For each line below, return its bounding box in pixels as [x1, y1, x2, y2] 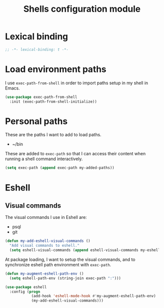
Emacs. [5, 85, 20, 91]
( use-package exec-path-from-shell [5, 95, 78, 99]
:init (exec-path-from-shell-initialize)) [9, 99, 97, 104]
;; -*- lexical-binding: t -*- [5, 47, 69, 52]
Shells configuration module [23, 3, 141, 15]
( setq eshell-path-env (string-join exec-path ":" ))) [9, 276, 121, 281]
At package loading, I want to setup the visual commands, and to [5, 256, 136, 262]
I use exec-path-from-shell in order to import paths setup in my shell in [5, 80, 148, 86]
